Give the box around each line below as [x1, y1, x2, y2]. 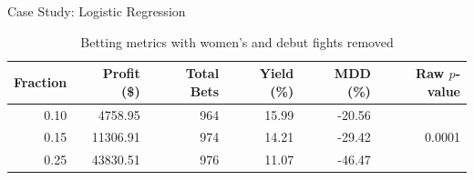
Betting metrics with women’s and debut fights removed [80, 32, 394, 51]
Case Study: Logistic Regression [7, 2, 186, 20]
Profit [102, 64, 140, 83]
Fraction [14, 72, 67, 91]
